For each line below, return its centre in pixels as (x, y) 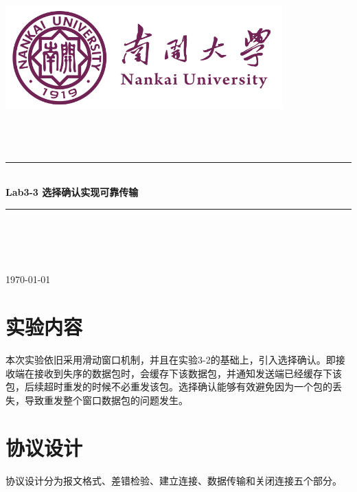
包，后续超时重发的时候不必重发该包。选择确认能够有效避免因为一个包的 (169, 387)
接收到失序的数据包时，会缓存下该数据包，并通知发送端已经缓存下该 (188, 373)
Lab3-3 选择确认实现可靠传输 (72, 192)
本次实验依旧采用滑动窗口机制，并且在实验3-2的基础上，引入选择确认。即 (171, 360)
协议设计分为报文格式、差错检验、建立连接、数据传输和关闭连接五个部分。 (174, 480)
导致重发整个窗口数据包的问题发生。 (106, 400)
